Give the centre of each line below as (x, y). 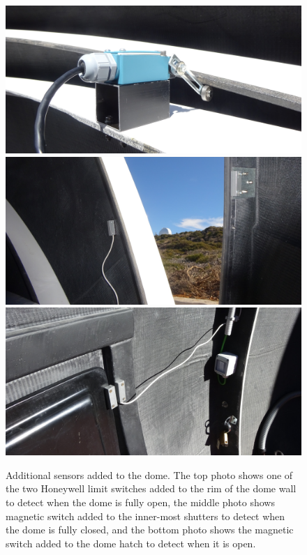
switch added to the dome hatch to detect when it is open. (131, 543)
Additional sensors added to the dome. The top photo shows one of (149, 474)
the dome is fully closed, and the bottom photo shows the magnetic (150, 530)
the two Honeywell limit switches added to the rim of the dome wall (151, 488)
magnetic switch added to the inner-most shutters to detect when (145, 516)
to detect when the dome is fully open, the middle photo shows (140, 502)
